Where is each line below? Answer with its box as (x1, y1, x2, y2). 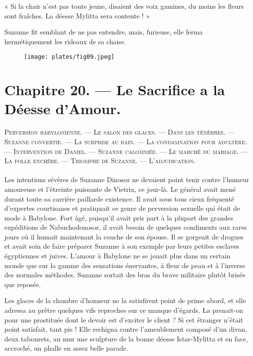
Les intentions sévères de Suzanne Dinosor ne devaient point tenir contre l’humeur (4, 174, 250, 185)
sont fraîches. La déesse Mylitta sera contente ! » (4, 10, 150, 20)
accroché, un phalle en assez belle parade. (4, 343, 128, 353)
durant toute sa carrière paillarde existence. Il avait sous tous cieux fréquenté (4, 193, 235, 203)
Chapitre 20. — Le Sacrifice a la (4, 80, 225, 100)
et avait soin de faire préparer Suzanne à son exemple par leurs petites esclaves (4, 241, 239, 251)
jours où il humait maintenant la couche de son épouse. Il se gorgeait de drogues (4, 231, 244, 241)
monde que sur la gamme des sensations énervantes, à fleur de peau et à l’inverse (4, 260, 245, 270)
